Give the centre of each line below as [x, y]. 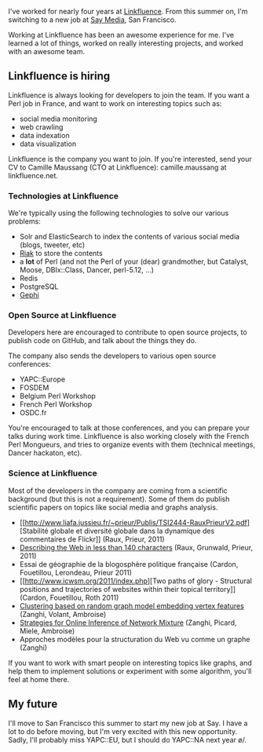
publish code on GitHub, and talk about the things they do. [102, 341]
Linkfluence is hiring [59, 77]
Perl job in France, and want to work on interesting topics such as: [115, 103]
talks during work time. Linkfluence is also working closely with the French [129, 436]
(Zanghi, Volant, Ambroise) [63, 614]
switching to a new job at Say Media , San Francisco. [92, 20]
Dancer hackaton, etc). [45, 453]
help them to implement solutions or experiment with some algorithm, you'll [130, 671]
